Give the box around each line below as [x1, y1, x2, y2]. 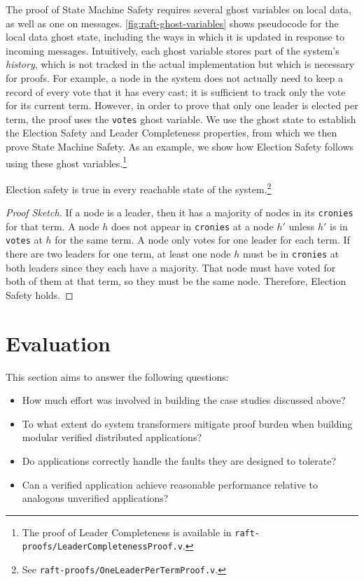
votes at [6, 232, 43, 247]
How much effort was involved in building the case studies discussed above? [22, 393, 346, 407]
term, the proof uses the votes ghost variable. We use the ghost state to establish [6, 111, 356, 126]
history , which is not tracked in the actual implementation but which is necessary [6, 57, 355, 71]
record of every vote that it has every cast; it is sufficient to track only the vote [6, 84, 346, 99]
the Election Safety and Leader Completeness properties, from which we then [6, 125, 337, 140]
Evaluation [6, 328, 111, 357]
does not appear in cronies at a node [111, 218, 274, 233]
